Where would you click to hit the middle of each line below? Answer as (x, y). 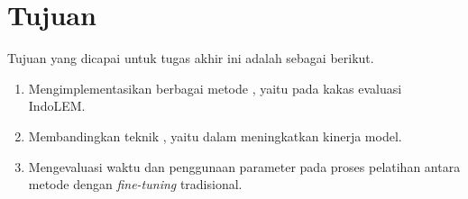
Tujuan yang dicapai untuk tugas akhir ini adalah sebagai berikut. (191, 58)
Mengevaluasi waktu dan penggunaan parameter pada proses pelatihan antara (244, 166)
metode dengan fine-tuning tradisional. (135, 184)
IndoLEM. (57, 106)
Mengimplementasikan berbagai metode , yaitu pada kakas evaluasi (215, 88)
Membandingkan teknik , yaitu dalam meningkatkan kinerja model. (215, 136)
